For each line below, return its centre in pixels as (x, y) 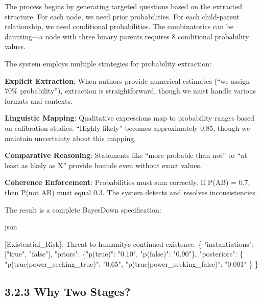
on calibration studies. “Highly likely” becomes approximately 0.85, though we (127, 127)
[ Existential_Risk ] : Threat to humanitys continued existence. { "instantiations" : (129, 243)
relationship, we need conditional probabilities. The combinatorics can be (119, 26)
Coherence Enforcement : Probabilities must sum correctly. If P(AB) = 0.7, (127, 182)
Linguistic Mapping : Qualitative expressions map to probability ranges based (130, 118)
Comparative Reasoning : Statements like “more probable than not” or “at (126, 155)
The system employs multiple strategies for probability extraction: (108, 63)
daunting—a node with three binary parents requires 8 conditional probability (127, 36)
